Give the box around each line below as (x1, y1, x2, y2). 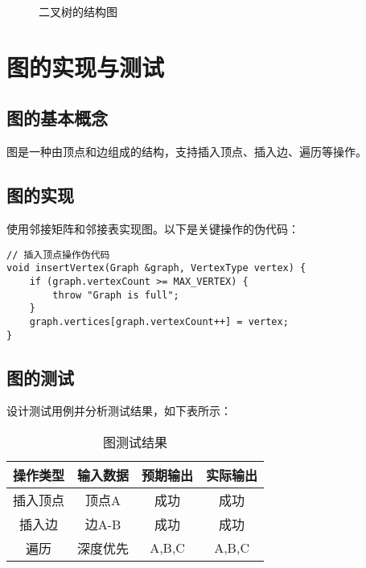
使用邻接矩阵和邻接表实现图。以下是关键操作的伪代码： (6, 220, 299, 237)
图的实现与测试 (6, 50, 165, 83)
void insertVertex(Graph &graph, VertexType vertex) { (6, 262, 306, 274)
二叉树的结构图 (39, 3, 117, 19)
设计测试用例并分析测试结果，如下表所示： (6, 402, 232, 419)
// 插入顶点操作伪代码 (6, 249, 110, 261)
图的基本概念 (6, 105, 108, 130)
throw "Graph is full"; (52, 289, 179, 301)
